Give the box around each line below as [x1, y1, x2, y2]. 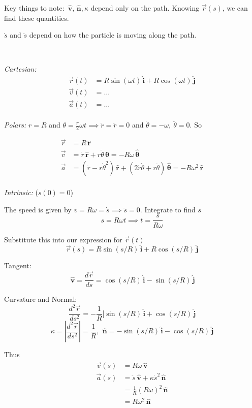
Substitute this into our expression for [4, 234, 122, 244]
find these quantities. [4, 12, 69, 23]
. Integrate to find [140, 204, 196, 214]
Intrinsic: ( [4, 187, 38, 198]
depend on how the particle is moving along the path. [29, 29, 197, 40]
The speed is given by [4, 204, 72, 214]
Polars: [4, 119, 26, 130]
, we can [222, 3, 248, 13]
